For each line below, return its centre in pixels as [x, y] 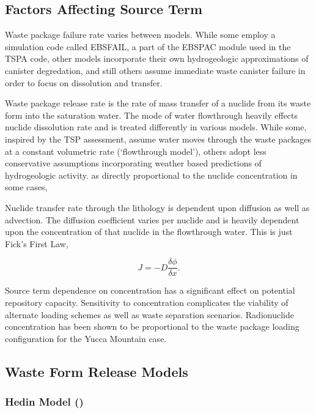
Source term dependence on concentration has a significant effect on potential [150, 290]
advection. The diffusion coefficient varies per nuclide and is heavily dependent [152, 219]
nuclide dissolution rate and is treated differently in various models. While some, [156, 127]
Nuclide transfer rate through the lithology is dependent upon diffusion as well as [157, 207]
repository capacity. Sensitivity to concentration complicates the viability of [147, 302]
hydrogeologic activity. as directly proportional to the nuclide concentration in [151, 175]
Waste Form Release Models [97, 371]
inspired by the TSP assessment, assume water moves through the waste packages [158, 139]
